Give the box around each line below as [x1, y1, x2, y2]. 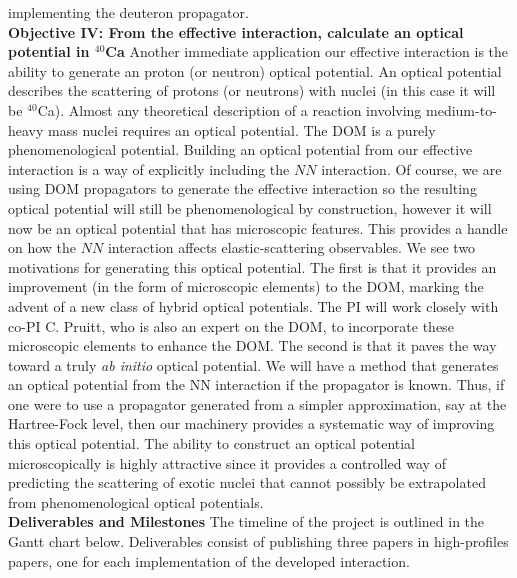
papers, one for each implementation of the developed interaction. [8, 550, 410, 571]
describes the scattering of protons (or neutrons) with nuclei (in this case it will [8, 80, 496, 101]
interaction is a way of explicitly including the [8, 158, 290, 179]
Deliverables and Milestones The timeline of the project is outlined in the [8, 511, 485, 532]
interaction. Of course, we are [321, 158, 502, 179]
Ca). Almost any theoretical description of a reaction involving [37, 99, 422, 120]
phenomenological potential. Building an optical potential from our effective [8, 139, 473, 160]
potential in [8, 41, 90, 62]
